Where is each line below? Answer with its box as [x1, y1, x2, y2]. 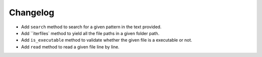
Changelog [9, 7, 54, 18]
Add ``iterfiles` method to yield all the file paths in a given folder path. [21, 30, 160, 36]
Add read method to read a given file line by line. [21, 44, 120, 50]
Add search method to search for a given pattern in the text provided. [21, 24, 162, 30]
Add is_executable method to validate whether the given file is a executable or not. [21, 37, 193, 43]
